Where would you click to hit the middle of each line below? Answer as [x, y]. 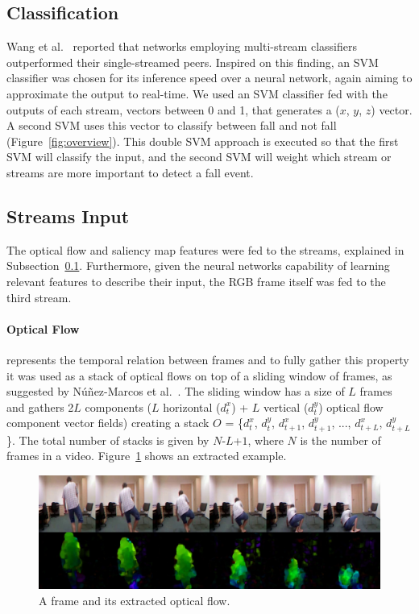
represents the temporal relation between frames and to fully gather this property [208, 359]
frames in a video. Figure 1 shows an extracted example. [147, 456]
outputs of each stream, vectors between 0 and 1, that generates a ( [173, 109]
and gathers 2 [40, 407]
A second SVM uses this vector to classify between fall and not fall [172, 125]
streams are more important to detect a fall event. [130, 172]
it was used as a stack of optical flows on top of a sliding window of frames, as [199, 375]
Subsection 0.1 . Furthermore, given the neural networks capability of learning [198, 266]
